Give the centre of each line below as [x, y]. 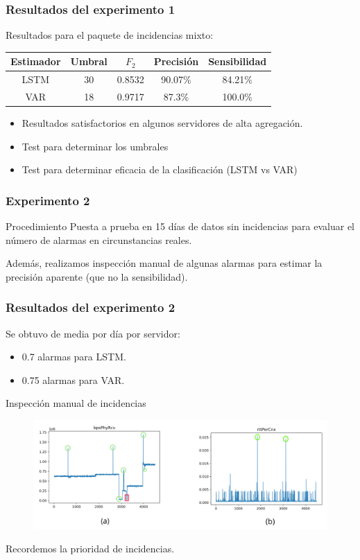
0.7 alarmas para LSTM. [74, 357]
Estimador [36, 61]
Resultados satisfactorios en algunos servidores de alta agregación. [162, 123]
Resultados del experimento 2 [91, 307]
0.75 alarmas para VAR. [73, 379]
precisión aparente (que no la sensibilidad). [97, 276]
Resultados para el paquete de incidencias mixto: [110, 35]
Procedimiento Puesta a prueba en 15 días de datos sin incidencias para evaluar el [180, 226]
